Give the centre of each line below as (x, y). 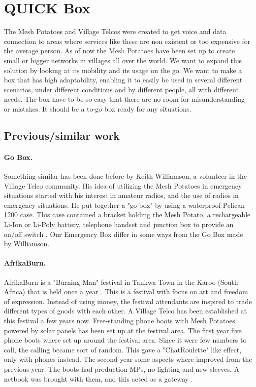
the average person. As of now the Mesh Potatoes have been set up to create (119, 51)
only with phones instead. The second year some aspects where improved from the (128, 359)
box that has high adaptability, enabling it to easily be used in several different (123, 80)
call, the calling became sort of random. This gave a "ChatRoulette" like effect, (123, 349)
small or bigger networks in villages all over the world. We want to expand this (123, 60)
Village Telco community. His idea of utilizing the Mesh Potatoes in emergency (123, 185)
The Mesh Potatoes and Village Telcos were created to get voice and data (115, 31)
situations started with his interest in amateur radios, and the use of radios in (121, 195)
